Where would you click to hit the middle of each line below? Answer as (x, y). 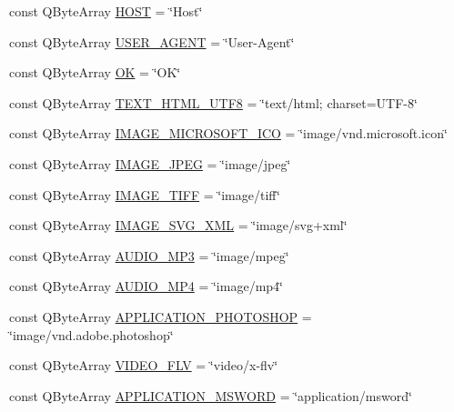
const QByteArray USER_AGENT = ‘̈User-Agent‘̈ (152, 41)
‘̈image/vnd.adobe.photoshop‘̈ (91, 334)
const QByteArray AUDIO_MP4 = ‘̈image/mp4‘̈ (146, 286)
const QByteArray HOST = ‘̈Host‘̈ (106, 11)
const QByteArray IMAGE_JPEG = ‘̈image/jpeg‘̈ (150, 163)
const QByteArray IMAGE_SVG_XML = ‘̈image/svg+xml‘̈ (178, 225)
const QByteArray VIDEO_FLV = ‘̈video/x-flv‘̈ (144, 365)
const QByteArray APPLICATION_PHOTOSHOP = (161, 316)
